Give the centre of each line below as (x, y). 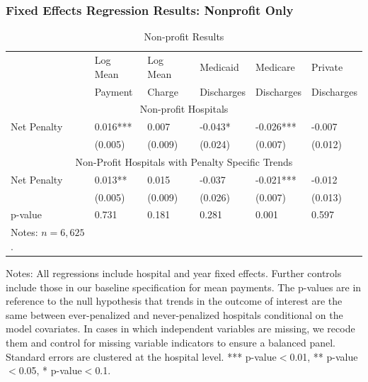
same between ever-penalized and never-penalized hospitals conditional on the (174, 314)
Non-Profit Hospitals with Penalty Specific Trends (184, 161)
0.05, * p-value (50, 370)
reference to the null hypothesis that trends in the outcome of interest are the (174, 301)
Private (327, 66)
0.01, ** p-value (324, 356)
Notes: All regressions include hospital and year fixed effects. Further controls (174, 273)
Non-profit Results (184, 36)
